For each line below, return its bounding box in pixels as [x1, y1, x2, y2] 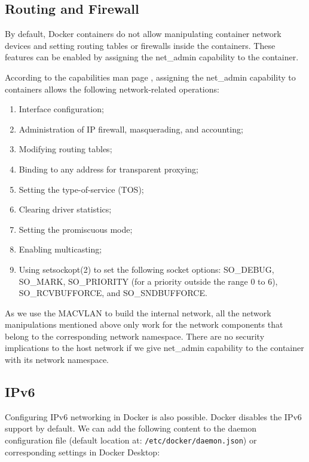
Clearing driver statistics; [19, 203, 112, 215]
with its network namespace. [5, 353, 109, 366]
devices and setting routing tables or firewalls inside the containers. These [5, 39, 276, 51]
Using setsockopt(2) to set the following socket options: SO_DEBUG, [19, 263, 274, 275]
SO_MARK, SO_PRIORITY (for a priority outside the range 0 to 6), [19, 275, 278, 287]
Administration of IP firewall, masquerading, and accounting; [19, 122, 243, 135]
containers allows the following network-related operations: [5, 82, 219, 95]
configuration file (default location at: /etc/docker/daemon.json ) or [5, 434, 257, 446]
